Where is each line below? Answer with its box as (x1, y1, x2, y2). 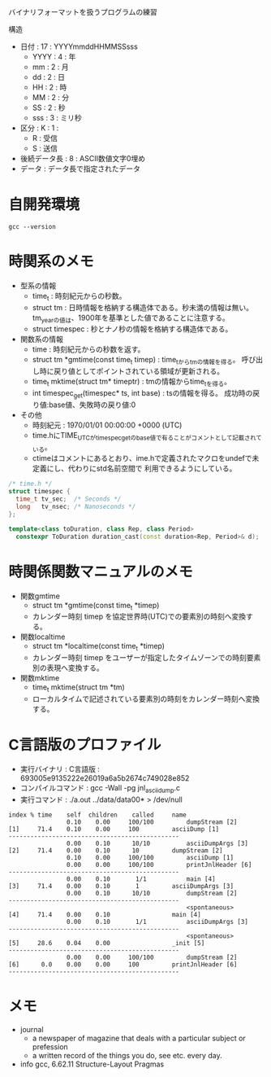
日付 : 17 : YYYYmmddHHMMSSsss (19, 42, 138, 51)
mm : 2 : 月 (32, 62, 69, 72)
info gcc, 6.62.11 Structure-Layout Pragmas (19, 1059, 165, 1069)
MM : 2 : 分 (32, 93, 70, 102)
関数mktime (19, 673, 60, 683)
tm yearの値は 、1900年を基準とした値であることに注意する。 (32, 313, 230, 324)
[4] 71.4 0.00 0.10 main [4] (8, 910, 201, 918)
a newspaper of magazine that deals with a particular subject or (32, 1033, 246, 1043)
